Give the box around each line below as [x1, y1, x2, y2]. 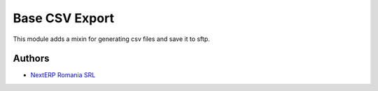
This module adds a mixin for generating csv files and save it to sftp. [13, 35, 210, 43]
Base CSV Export [13, 10, 115, 26]
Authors [13, 53, 50, 65]
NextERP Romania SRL [30, 71, 96, 79]
